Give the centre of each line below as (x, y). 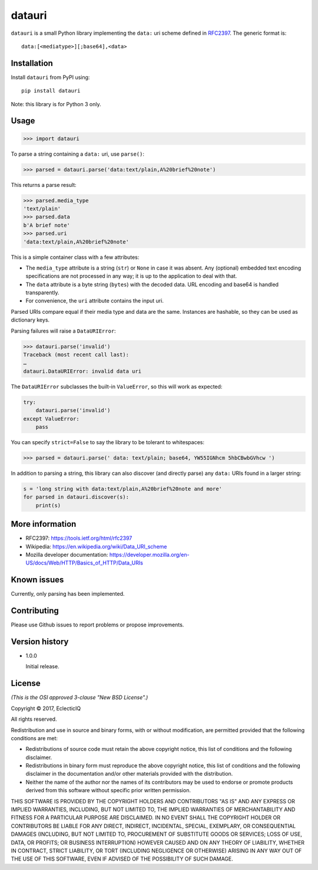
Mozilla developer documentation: (67, 554)
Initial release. (42, 667)
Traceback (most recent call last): (76, 355)
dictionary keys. (30, 320)
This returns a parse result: (44, 185)
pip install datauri (51, 91)
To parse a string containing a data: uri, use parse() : (77, 154)
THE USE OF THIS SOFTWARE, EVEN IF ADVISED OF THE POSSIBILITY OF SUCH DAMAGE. (122, 859)
